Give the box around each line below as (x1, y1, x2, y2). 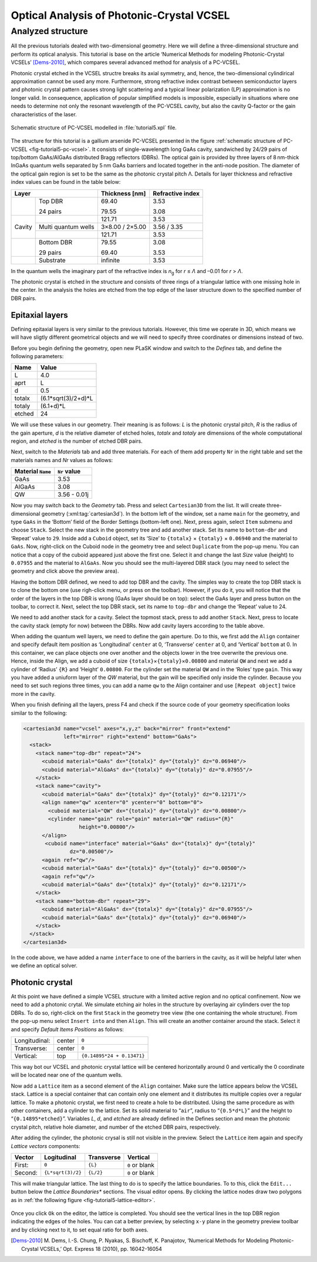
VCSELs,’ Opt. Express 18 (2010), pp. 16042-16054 (39, 1245, 163, 1252)
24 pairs (39, 207, 62, 216)
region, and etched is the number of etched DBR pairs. (11, 438, 143, 445)
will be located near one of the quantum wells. (11, 1072, 123, 1079)
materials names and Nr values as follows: (11, 456, 113, 463)
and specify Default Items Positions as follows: (11, 1025, 124, 1033)
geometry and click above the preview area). (11, 567, 119, 575)
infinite (100, 256, 120, 264)
